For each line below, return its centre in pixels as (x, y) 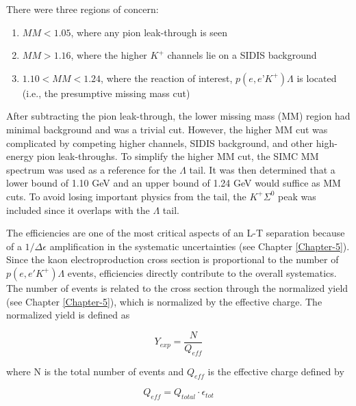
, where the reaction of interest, (167, 78)
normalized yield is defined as (68, 315)
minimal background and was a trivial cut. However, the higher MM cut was (167, 129)
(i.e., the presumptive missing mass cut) (106, 93)
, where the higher (109, 55)
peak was (297, 196)
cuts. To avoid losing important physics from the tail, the (126, 196)
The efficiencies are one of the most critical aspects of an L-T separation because (176, 233)
